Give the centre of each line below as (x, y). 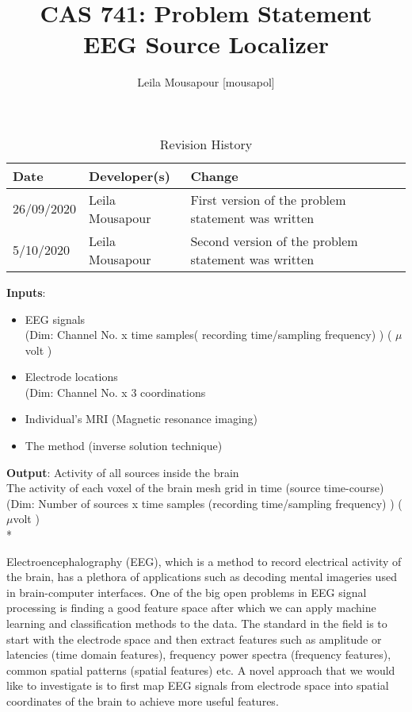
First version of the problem (268, 199)
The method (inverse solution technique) (124, 446)
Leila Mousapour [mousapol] (206, 82)
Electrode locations (71, 377)
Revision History (206, 144)
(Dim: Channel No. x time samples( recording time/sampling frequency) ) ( (208, 335)
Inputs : (26, 292)
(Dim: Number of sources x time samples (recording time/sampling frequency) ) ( (204, 503)
